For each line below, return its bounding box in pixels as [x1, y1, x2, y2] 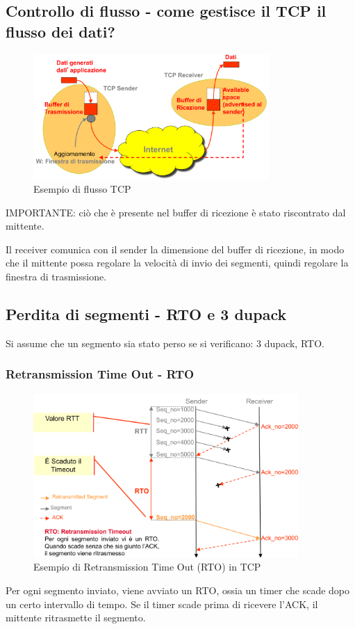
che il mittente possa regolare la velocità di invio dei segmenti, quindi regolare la [6, 255, 349, 270]
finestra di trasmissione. [6, 269, 107, 284]
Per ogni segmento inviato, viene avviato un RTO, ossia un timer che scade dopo [6, 582, 350, 597]
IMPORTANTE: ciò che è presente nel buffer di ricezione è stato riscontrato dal [6, 205, 346, 219]
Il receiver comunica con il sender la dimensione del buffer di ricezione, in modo [6, 241, 345, 256]
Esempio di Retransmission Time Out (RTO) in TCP [33, 559, 261, 574]
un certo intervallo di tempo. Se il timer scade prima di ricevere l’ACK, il [6, 596, 318, 611]
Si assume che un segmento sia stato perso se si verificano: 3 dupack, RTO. [6, 335, 324, 350]
